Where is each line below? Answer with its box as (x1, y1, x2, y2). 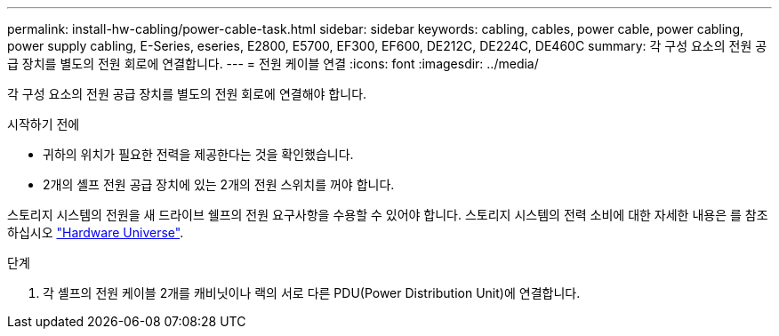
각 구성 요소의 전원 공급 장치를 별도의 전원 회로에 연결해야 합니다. (7, 86, 367, 101)
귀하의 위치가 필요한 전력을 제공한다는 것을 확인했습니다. (43, 147, 354, 162)
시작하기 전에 (7, 116, 80, 132)
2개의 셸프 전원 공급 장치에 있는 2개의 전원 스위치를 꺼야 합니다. (43, 177, 395, 192)
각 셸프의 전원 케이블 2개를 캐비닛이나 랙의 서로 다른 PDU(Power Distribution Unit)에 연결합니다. (43, 285, 581, 300)
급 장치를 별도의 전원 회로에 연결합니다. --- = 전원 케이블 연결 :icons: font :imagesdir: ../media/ (7, 56, 539, 71)
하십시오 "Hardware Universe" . (7, 225, 184, 240)
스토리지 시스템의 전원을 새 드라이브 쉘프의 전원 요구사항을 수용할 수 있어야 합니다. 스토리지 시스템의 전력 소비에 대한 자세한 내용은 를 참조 (7, 207, 768, 222)
